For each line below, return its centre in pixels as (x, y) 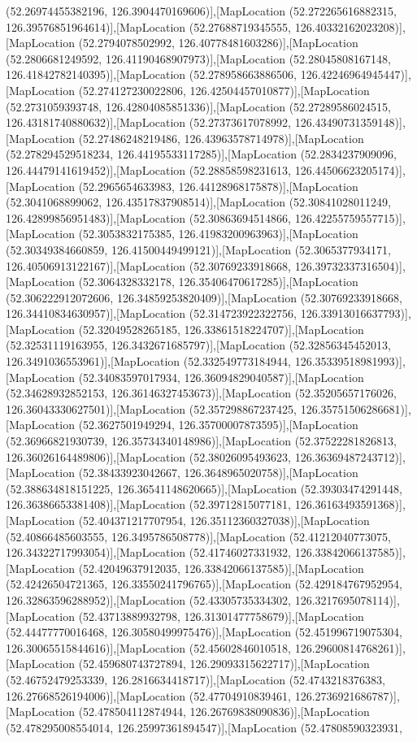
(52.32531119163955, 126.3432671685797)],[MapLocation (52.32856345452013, (198, 345)
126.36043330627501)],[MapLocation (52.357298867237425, (152, 408)
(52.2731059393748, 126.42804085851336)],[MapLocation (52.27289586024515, (198, 106)
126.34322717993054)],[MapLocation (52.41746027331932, (149, 552)
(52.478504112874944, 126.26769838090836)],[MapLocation (224, 712)
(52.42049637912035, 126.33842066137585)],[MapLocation (221, 568)
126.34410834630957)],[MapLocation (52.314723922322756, (152, 313)
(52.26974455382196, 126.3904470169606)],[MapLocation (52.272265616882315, (201, 11)
